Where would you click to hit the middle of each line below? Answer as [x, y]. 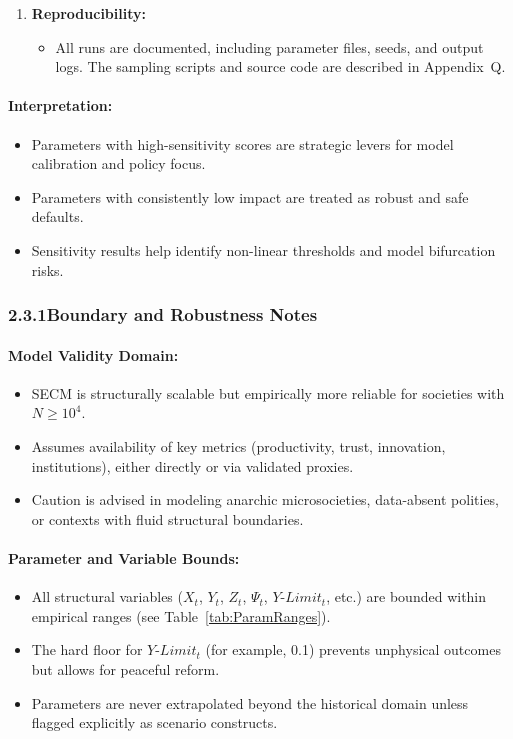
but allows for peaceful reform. [125, 668]
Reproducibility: [88, 13]
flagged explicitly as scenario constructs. [154, 722]
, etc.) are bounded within [406, 596]
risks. [47, 269]
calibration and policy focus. [118, 163]
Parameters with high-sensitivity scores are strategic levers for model [242, 143]
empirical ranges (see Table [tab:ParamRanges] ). [181, 615]
